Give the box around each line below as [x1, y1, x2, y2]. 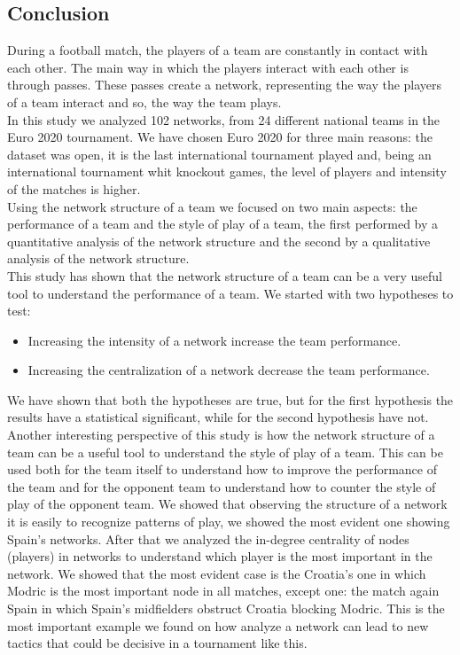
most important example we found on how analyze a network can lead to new [7, 616, 429, 635]
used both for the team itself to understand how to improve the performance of [7, 460, 437, 479]
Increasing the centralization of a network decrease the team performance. [27, 361, 430, 379]
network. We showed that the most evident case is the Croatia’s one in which [7, 564, 426, 582]
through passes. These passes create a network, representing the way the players [7, 75, 442, 94]
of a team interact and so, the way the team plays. [7, 92, 282, 111]
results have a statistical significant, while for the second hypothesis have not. [7, 408, 429, 426]
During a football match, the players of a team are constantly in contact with [7, 41, 428, 59]
